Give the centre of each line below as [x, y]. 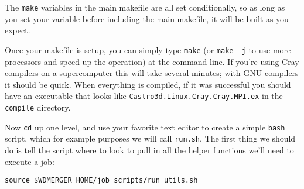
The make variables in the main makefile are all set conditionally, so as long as [145, 7]
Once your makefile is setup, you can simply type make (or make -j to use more [148, 49]
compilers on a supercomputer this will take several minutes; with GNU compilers [152, 73]
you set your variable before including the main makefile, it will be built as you [147, 18]
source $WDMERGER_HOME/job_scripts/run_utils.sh [101, 181]
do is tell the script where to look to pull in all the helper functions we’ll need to [149, 150]
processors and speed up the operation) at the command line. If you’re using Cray [152, 61]
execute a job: [30, 161]
